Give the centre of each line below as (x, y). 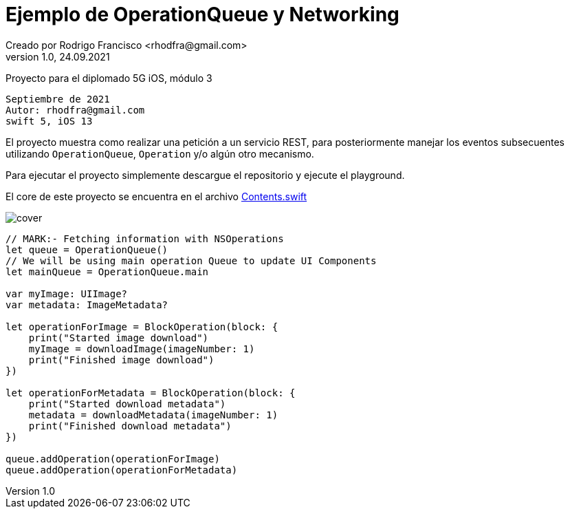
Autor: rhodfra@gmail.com (75, 110)
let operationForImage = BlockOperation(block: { (142, 326)
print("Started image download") (119, 338)
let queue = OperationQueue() (87, 249)
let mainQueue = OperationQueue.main (107, 271)
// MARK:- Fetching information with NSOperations (145, 238)
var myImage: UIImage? (67, 293)
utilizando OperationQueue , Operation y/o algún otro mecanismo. (160, 153)
